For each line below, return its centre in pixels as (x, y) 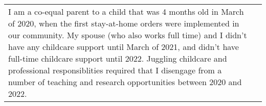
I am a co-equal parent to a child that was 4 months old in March (126, 11)
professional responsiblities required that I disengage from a (115, 70)
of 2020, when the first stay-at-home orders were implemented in (124, 23)
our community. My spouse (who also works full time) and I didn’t (128, 35)
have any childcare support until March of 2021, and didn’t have (124, 47)
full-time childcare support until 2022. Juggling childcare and (118, 58)
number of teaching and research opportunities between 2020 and (125, 82)
